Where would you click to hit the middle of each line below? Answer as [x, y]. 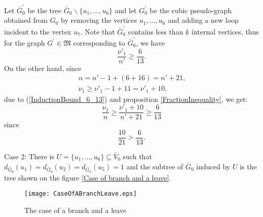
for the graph [25, 42]
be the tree [44, 10]
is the [248, 166]
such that [137, 156]
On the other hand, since [43, 68]
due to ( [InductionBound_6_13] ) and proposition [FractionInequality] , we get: [126, 99]
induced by [213, 166]
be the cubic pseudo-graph [191, 10]
